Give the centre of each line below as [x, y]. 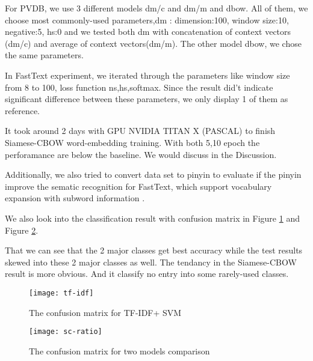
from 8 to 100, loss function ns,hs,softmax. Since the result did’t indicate [139, 87]
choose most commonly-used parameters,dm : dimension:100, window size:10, [147, 20]
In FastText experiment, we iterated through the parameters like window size [147, 75]
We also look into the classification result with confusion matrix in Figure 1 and [152, 218]
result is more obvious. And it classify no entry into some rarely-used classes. [147, 274]
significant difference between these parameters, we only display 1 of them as [147, 99]
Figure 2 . [22, 230]
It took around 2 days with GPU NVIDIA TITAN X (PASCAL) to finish [140, 131]
